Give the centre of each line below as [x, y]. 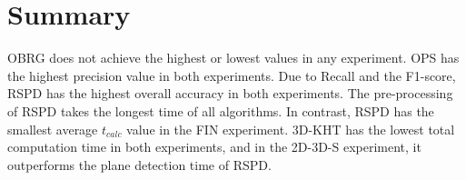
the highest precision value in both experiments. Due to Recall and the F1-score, [232, 75]
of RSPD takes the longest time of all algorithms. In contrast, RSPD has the [221, 110]
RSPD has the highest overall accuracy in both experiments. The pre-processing [230, 93]
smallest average [53, 129]
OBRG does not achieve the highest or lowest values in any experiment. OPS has [233, 58]
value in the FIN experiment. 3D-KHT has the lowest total [291, 129]
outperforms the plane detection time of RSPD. [139, 164]
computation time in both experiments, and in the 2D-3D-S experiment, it [214, 147]
